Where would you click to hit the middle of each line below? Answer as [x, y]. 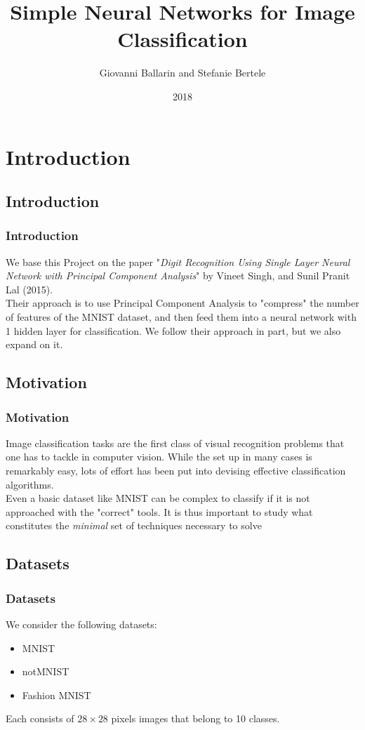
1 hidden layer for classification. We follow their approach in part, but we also [173, 330]
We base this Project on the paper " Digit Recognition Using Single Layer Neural [178, 261]
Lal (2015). [29, 289]
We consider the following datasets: [81, 624]
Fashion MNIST [57, 695]
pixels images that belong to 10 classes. [195, 718]
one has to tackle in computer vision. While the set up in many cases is [159, 457]
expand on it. [34, 344]
